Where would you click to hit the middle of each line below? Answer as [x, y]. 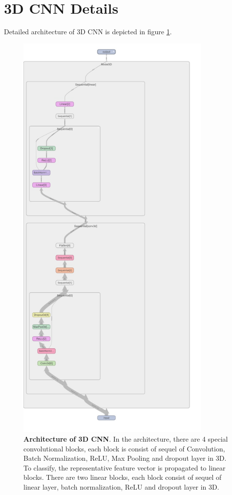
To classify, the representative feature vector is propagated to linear [125, 467]
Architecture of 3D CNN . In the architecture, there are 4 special [126, 439]
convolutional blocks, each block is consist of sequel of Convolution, [124, 448]
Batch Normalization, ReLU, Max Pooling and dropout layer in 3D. [125, 458]
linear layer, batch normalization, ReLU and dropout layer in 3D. [121, 486]
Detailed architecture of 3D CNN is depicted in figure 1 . [88, 32]
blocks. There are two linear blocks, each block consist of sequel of [123, 477]
